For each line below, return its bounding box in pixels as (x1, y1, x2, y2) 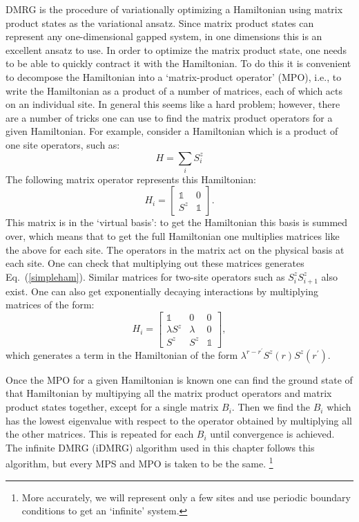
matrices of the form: (6, 297, 95, 312)
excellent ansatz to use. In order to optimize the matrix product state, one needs (6, 42, 347, 57)
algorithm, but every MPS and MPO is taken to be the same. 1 (6, 454, 273, 471)
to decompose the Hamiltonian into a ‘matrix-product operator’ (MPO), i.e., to (6, 69, 342, 84)
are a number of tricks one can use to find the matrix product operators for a (6, 110, 333, 124)
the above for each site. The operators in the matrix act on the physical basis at (6, 242, 345, 257)
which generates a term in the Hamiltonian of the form (6, 347, 238, 362)
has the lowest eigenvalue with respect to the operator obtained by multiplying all (6, 413, 353, 427)
